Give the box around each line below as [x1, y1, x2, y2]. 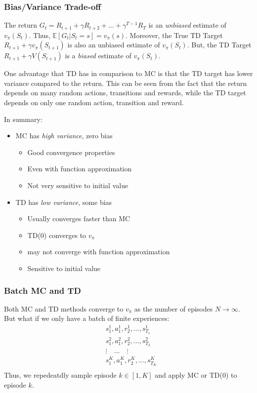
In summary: [4, 114, 43, 124]
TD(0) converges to [27, 230, 86, 240]
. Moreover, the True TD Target [125, 30, 223, 40]
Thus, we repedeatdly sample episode [4, 370, 117, 380]
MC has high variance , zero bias [15, 130, 113, 141]
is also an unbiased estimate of [67, 39, 160, 50]
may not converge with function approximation [27, 246, 170, 257]
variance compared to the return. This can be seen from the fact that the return [4, 78, 247, 88]
